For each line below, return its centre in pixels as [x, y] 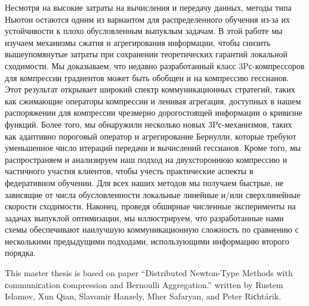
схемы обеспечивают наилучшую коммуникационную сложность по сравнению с [152, 229]
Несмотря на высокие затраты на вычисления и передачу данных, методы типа [148, 7]
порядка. [20, 253]
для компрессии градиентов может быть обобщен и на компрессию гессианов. [147, 77]
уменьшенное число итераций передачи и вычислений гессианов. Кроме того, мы [153, 148]
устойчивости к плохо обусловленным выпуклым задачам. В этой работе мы [144, 31]
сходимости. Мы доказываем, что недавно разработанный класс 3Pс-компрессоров [155, 65]
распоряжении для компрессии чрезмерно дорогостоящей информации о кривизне [154, 112]
